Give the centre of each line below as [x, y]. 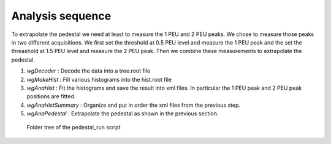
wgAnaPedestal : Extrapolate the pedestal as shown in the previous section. [123, 113]
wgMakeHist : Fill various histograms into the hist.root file [99, 79]
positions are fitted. [51, 96]
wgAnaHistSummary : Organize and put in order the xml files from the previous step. [133, 105]
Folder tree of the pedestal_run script [74, 128]
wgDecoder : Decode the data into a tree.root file [89, 71]
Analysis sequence [61, 16]
